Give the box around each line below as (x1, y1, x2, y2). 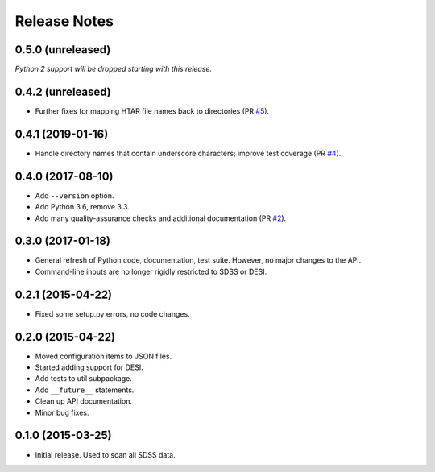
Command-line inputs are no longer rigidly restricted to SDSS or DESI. (35, 267, 267, 276)
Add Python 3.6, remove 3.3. (35, 202, 130, 212)
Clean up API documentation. (35, 396, 133, 406)
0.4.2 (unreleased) (14, 85, 112, 98)
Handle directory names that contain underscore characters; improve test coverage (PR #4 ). (35, 148, 342, 158)
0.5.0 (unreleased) (14, 43, 111, 56)
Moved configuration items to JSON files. (35, 351, 172, 361)
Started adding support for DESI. (35, 362, 144, 372)
